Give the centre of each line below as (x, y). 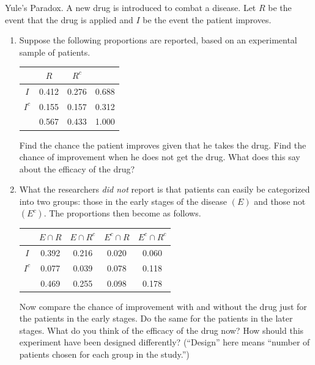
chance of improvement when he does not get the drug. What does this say (160, 157)
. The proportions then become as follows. (122, 213)
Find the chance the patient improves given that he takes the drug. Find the (163, 145)
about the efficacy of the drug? (77, 168)
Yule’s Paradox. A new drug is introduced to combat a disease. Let (131, 7)
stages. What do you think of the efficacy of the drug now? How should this (161, 330)
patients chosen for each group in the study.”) (104, 354)
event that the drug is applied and (69, 19)
